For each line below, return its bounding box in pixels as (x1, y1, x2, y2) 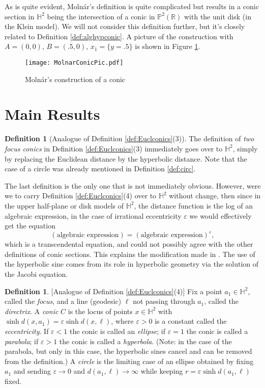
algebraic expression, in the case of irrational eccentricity (5, 210, 182, 221)
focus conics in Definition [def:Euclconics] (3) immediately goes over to (5, 143, 223, 153)
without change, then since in (169, 190, 261, 201)
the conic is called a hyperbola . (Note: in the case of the (59, 335, 232, 346)
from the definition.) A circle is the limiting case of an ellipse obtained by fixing (5, 355, 254, 366)
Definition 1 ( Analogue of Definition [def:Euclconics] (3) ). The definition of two (5, 133, 254, 144)
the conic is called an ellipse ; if (69, 325, 166, 336)
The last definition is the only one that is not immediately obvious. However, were (5, 180, 261, 191)
